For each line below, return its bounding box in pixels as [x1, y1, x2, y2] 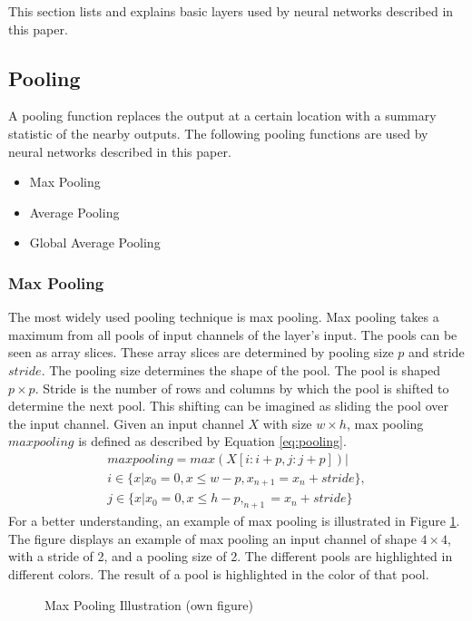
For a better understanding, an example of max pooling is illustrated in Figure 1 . [8, 511, 460, 530]
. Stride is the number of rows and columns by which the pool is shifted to [34, 378, 449, 397]
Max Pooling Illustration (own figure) [44, 595, 253, 614]
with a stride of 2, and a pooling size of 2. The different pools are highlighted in [8, 547, 453, 566]
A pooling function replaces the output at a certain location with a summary [8, 106, 437, 125]
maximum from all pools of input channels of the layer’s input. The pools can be [8, 325, 457, 344]
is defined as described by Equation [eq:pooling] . [78, 432, 347, 451]
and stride [408, 343, 465, 362]
